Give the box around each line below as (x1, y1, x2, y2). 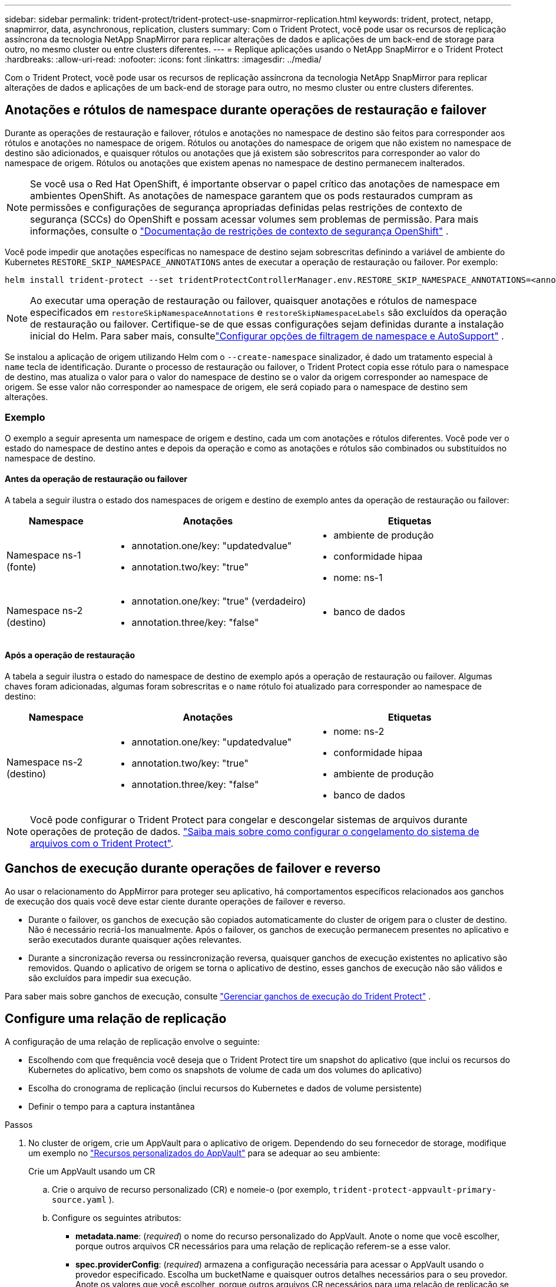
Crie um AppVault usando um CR (28, 1166, 155, 1176)
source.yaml (52, 1194, 107, 1204)
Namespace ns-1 (6, 549, 81, 561)
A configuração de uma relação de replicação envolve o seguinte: (5, 1036, 260, 1047)
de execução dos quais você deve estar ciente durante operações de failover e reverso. (5, 896, 346, 906)
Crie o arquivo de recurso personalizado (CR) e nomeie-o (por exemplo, (52, 1184, 331, 1194)
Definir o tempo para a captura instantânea (28, 1101, 195, 1111)
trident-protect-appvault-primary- (332, 1184, 497, 1194)
